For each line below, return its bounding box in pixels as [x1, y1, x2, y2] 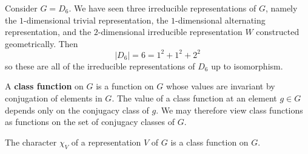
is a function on [96, 80, 154, 92]
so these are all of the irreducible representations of [5, 59, 195, 72]
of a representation [71, 135, 141, 148]
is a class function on [170, 135, 249, 148]
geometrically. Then [5, 37, 78, 50]
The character [5, 135, 57, 148]
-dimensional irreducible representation [98, 25, 243, 38]
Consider [5, 2, 38, 14]
